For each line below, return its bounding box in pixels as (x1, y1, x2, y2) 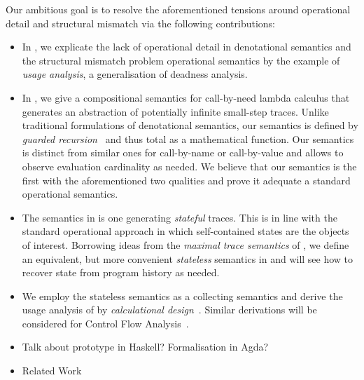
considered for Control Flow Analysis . (22, 315, 189, 330)
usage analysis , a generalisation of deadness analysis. (22, 67, 248, 81)
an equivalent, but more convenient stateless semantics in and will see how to (22, 251, 353, 266)
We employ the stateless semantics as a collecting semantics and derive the (22, 288, 343, 303)
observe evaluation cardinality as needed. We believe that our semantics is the (22, 158, 357, 173)
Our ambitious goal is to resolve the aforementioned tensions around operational (6, 2, 351, 16)
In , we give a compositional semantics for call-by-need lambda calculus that (22, 90, 350, 104)
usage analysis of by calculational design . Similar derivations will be (22, 302, 317, 317)
